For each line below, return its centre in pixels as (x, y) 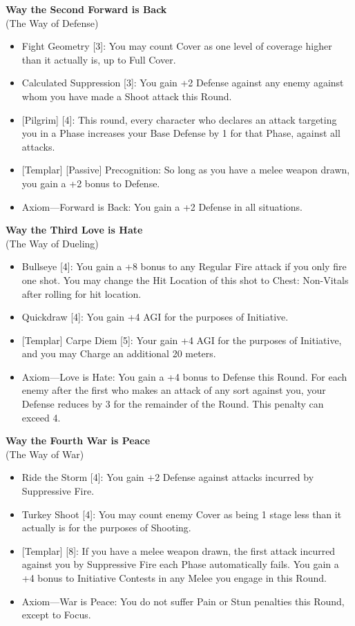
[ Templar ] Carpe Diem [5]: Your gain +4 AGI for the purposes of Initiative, (182, 340)
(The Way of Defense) (52, 22)
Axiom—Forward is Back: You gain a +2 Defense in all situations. (162, 206)
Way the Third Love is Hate (74, 230)
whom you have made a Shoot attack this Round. (127, 96)
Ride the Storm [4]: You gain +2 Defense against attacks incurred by (168, 477)
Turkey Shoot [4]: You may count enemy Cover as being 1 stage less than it (182, 514)
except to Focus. (56, 615)
